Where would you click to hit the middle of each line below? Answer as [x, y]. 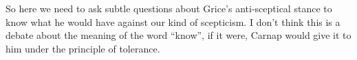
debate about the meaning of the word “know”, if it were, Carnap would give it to [178, 35]
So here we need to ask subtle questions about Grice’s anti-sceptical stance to [169, 8]
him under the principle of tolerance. [83, 48]
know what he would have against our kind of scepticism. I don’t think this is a [173, 21]
